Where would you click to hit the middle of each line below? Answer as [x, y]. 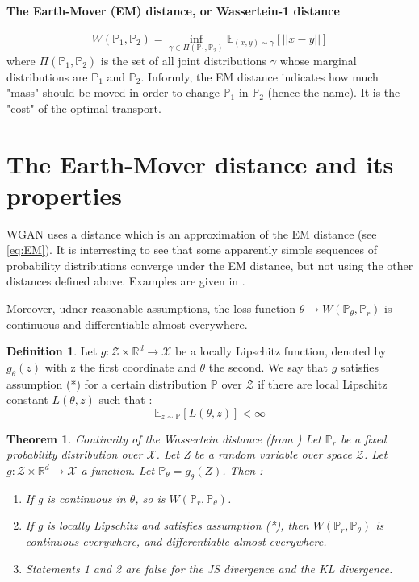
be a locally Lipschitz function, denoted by [281, 351]
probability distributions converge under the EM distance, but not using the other [210, 265]
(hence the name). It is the [334, 92]
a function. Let [118, 470]
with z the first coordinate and [120, 366]
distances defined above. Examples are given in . [126, 281]
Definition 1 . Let [52, 351]
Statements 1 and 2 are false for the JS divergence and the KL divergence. [209, 568]
